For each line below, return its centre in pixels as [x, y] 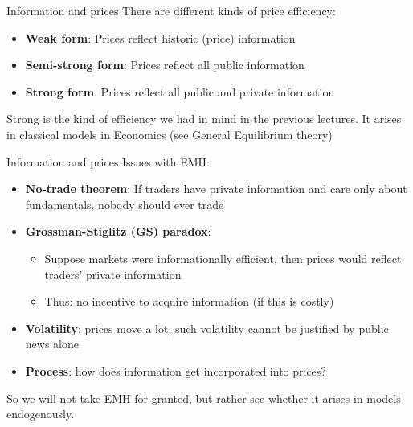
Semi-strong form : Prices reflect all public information [165, 65]
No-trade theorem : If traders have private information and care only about [216, 189]
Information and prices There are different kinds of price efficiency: [171, 10]
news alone [52, 344]
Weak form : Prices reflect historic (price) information [160, 37]
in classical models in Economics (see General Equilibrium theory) [170, 134]
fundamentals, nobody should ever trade [125, 204]
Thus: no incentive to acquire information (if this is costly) [189, 301]
